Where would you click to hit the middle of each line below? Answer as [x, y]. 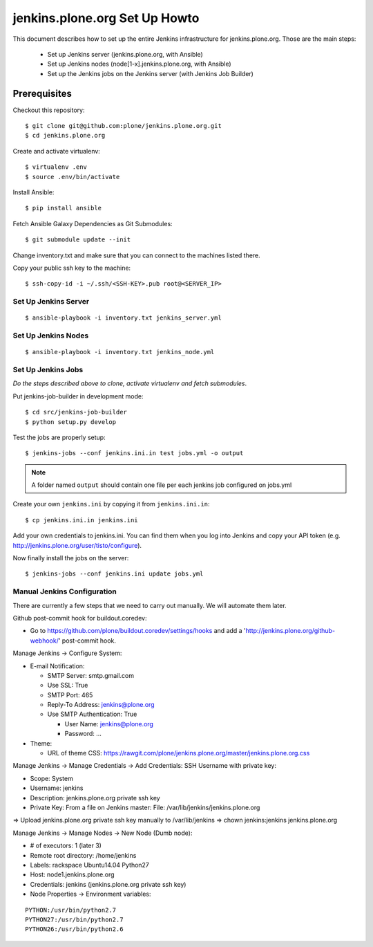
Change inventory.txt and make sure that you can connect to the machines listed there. [136, 255]
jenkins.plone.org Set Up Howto [106, 18]
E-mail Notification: [57, 666]
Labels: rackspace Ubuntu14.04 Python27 [90, 865]
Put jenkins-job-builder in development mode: [78, 396]
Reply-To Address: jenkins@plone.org [101, 705]
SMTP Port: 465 [70, 695]
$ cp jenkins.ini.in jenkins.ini [82, 520]
